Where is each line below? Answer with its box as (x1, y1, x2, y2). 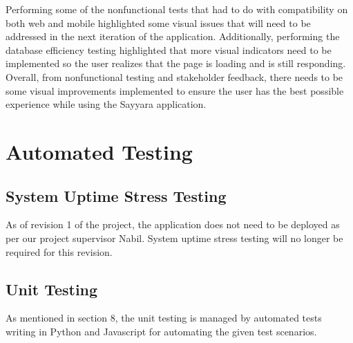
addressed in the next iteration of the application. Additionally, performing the (6, 29, 340, 44)
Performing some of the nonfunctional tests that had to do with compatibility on (6, 2, 348, 16)
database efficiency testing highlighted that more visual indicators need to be (6, 42, 332, 57)
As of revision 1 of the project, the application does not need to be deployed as (6, 217, 340, 232)
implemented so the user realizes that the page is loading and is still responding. (6, 56, 346, 71)
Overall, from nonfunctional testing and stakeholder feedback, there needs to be (6, 69, 343, 84)
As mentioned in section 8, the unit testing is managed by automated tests (6, 310, 322, 325)
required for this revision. (6, 244, 113, 259)
